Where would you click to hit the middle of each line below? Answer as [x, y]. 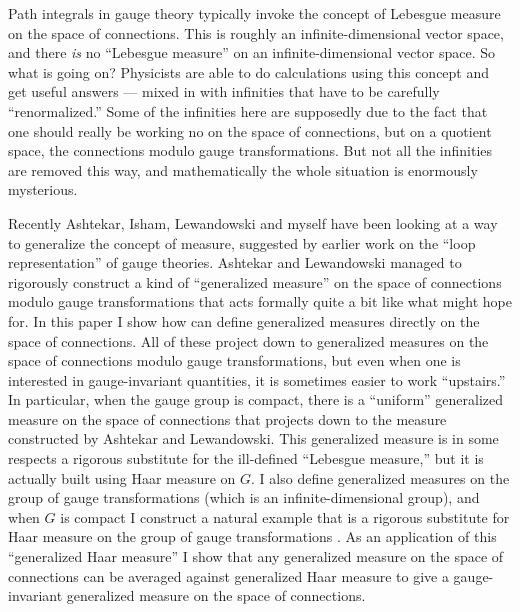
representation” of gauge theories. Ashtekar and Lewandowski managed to [235, 262]
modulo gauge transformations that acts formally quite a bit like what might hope [260, 301]
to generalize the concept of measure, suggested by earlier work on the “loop [242, 242]
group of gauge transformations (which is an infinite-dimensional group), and [244, 497]
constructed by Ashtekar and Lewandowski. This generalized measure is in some [253, 438]
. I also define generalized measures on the [380, 477]
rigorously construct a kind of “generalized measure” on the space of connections [255, 281]
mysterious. [43, 189]
